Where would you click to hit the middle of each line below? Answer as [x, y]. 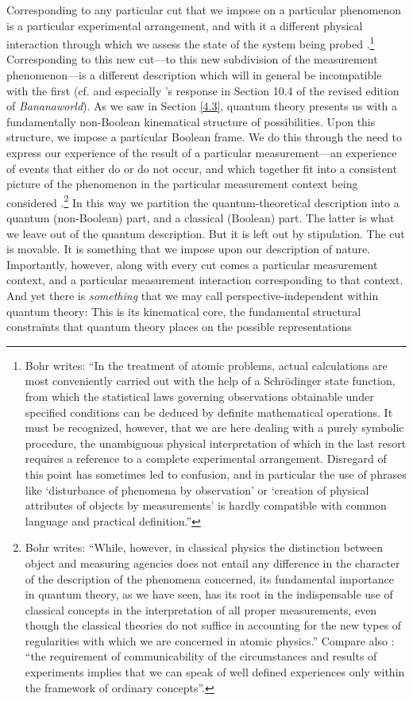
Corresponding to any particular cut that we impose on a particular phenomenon [204, 10]
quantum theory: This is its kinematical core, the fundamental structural [184, 311]
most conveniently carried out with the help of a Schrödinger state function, [210, 381]
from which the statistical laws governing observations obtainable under [199, 396]
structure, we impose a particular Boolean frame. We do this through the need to [205, 137]
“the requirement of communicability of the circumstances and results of [201, 656]
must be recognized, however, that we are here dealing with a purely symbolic [214, 428]
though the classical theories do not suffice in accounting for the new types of [213, 625]
